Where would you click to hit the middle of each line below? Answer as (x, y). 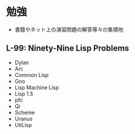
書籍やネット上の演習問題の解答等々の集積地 (69, 29)
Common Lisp (32, 75)
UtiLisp (23, 125)
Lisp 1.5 (24, 93)
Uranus (24, 119)
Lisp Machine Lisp (37, 87)
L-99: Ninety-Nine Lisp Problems (68, 48)
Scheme (25, 112)
